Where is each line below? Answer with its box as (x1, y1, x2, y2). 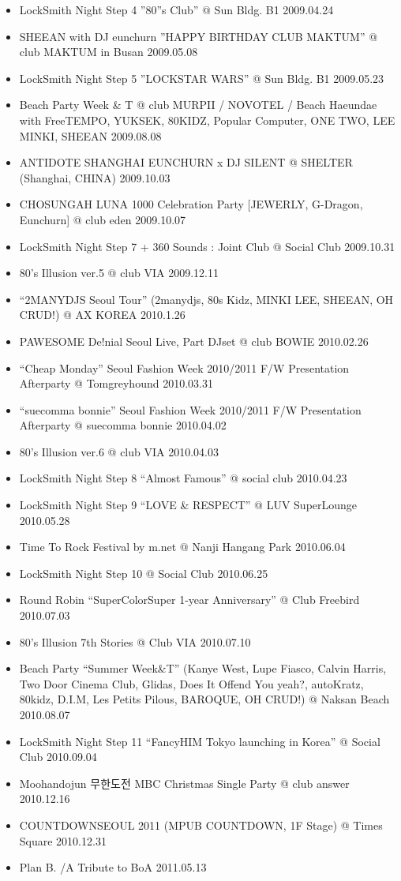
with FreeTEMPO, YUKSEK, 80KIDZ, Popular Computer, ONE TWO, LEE (19, 111, 395, 128)
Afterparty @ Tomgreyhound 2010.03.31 (19, 375, 213, 392)
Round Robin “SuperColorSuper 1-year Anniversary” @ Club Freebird (19, 591, 360, 608)
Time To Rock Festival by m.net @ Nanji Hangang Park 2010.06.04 (19, 538, 346, 555)
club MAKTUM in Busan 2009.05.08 (19, 43, 198, 60)
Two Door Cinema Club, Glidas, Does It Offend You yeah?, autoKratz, (19, 675, 364, 692)
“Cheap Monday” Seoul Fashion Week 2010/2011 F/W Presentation (19, 359, 350, 376)
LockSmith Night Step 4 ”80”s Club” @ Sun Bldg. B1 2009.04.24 (19, 2, 334, 17)
